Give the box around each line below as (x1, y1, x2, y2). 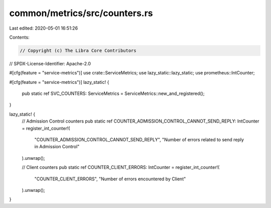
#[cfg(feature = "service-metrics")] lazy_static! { (9, 79, 109, 85)
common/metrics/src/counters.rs (9, 8, 153, 19)
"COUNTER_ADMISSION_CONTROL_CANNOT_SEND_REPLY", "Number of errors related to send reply (34, 137, 244, 143)
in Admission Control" (34, 144, 80, 150)
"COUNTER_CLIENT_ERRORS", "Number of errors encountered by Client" (34, 176, 186, 182)
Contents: (9, 34, 30, 40)
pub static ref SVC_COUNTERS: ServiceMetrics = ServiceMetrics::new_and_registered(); (22, 90, 205, 96)
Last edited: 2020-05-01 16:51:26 (9, 25, 78, 31)
